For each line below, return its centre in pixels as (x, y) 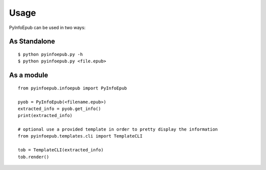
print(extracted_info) (45, 116)
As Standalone (32, 42)
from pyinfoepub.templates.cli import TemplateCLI (80, 136)
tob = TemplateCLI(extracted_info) (61, 150)
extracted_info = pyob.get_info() (59, 109)
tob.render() (33, 157)
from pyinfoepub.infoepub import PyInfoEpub (73, 88)
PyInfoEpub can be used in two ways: (47, 28)
